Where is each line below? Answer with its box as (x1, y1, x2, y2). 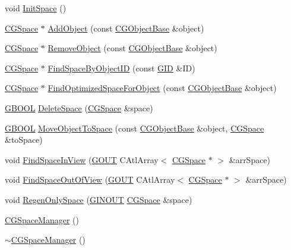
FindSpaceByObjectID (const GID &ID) (48, 61, 195, 74)
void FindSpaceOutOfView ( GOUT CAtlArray (5, 173, 175, 186)
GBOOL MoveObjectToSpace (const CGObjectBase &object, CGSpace (5, 121, 264, 134)
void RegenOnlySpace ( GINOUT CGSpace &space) (5, 193, 192, 205)
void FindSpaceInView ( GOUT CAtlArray (5, 153, 159, 165)
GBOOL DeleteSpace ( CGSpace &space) (5, 101, 153, 114)
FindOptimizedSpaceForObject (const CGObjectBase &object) (48, 82, 277, 94)
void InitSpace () (5, 2, 67, 14)
